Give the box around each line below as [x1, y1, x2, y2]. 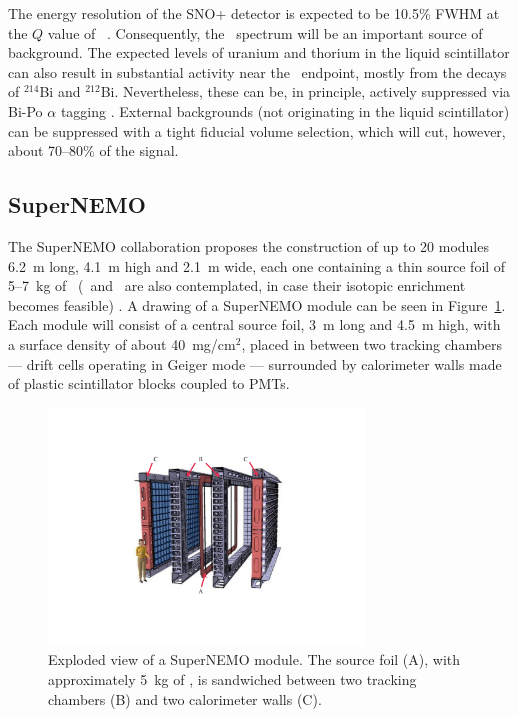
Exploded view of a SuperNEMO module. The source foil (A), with [48, 649, 461, 670]
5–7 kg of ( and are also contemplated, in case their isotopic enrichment [8, 275, 466, 296]
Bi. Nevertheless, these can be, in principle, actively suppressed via [100, 81, 511, 102]
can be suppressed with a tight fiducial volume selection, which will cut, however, [8, 120, 506, 141]
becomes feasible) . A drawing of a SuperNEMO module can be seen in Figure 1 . [8, 294, 506, 315]
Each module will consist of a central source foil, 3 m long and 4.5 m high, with [8, 314, 501, 335]
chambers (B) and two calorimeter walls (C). [48, 688, 322, 709]
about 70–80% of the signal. [8, 140, 179, 161]
